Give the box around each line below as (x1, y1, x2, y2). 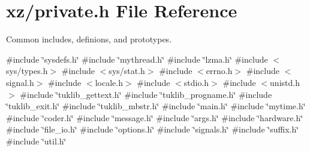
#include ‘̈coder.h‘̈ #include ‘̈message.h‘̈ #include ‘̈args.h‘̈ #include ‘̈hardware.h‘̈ (6, 111, 303, 124)
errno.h (206, 64, 233, 77)
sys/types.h (6, 64, 48, 77)
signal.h (6, 76, 34, 88)
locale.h (95, 76, 123, 88)
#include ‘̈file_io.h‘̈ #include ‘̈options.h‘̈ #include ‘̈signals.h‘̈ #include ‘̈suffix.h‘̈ (6, 123, 299, 135)
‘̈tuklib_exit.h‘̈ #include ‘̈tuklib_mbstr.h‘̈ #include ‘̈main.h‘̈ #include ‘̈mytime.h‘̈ (6, 100, 306, 112)
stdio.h (183, 76, 209, 88)
